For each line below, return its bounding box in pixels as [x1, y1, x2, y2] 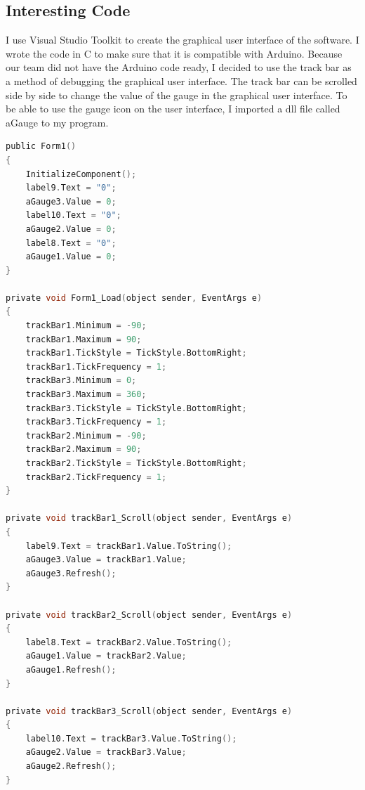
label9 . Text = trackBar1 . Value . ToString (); [25, 540, 232, 551]
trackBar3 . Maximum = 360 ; [25, 389, 147, 400]
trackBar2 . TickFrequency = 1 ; [25, 472, 167, 482]
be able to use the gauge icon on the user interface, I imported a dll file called [6, 101, 340, 116]
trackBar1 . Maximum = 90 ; [25, 334, 142, 344]
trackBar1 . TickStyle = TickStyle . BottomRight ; [25, 348, 247, 358]
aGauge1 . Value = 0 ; [25, 252, 117, 262]
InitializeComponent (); [25, 169, 137, 179]
